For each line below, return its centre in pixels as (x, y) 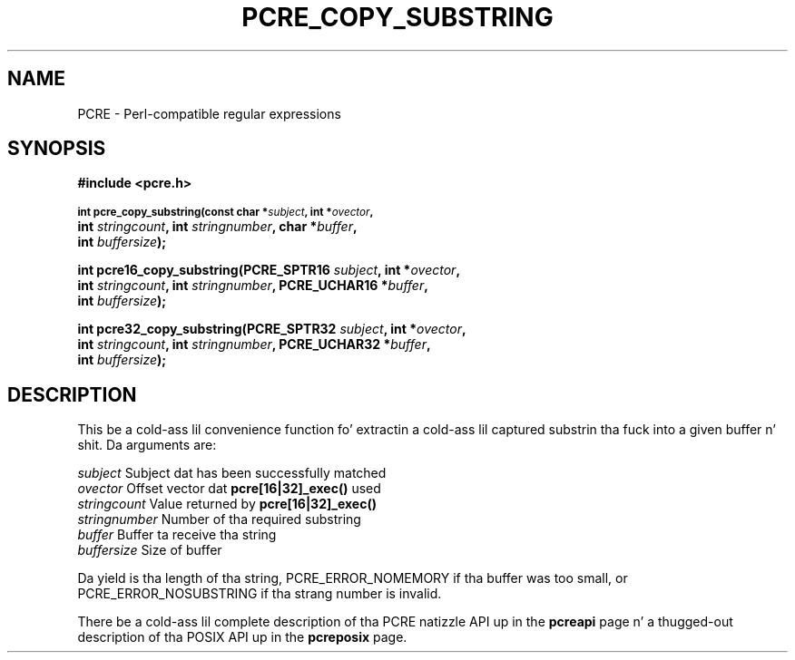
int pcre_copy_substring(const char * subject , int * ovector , (226, 213)
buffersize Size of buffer (150, 550)
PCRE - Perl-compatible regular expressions (209, 113)
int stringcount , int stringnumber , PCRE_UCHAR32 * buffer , (254, 345)
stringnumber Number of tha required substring (219, 519)
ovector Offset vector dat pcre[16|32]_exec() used (229, 489)
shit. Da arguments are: (147, 445)
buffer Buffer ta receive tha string (177, 535)
